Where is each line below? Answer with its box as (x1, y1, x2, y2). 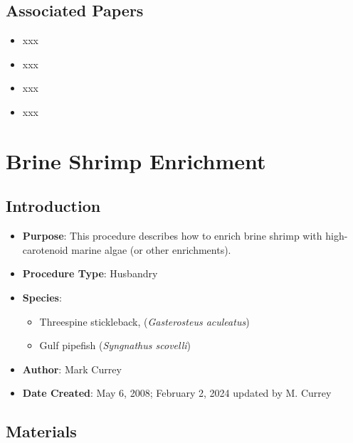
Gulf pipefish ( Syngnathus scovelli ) (39, 338, 191, 353)
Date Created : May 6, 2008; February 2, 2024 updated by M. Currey (22, 385, 332, 400)
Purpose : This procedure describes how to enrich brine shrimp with (22, 228, 322, 243)
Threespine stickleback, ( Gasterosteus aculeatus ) (39, 314, 250, 329)
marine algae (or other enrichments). (71, 242, 231, 257)
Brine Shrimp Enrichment (6, 146, 266, 175)
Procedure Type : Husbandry (22, 266, 158, 281)
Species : (22, 289, 62, 304)
